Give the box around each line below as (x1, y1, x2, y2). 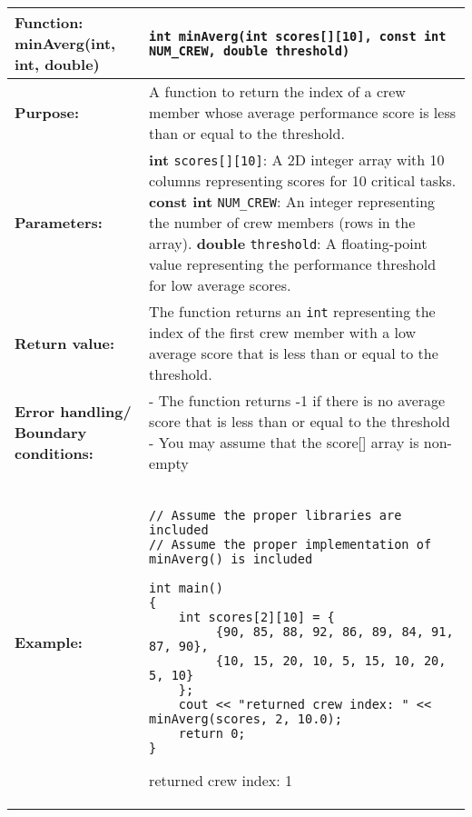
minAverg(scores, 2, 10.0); (149, 712, 342, 726)
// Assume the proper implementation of (149, 537, 432, 552)
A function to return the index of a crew (149, 81, 406, 102)
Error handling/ (15, 400, 132, 422)
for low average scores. (149, 274, 291, 295)
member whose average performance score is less (149, 102, 457, 123)
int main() (149, 581, 223, 595)
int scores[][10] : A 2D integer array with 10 (149, 149, 445, 170)
